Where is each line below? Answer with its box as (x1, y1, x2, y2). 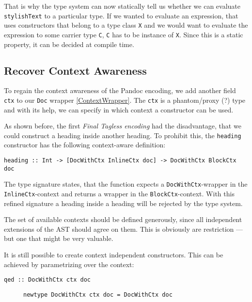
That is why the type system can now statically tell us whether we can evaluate (4, 1, 241, 11)
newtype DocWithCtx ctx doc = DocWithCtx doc (23, 291, 173, 298)
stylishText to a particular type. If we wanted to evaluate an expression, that (4, 10, 238, 20)
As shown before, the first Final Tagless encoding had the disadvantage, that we (4, 121, 241, 131)
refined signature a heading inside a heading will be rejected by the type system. (4, 198, 243, 208)
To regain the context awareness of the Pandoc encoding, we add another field (4, 85, 236, 95)
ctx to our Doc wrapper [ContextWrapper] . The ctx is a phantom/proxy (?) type (4, 95, 246, 105)
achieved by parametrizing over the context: (4, 259, 134, 269)
